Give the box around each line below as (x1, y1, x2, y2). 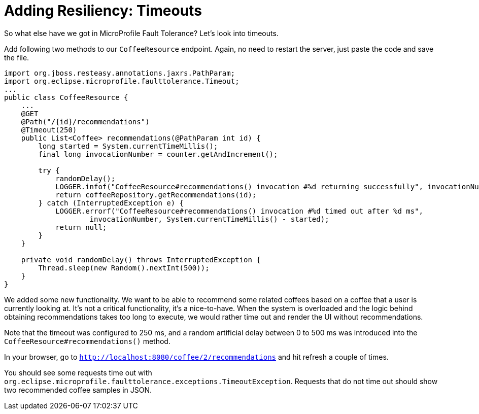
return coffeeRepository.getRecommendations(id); (55, 190, 257, 199)
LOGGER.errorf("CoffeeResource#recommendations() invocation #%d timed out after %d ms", (55, 206, 424, 215)
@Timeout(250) (21, 125, 77, 134)
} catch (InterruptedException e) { (38, 198, 184, 207)
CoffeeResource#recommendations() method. (4, 336, 170, 346)
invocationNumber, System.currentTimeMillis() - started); (89, 215, 329, 223)
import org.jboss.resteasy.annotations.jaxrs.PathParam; (4, 68, 235, 77)
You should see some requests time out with (4, 368, 152, 377)
